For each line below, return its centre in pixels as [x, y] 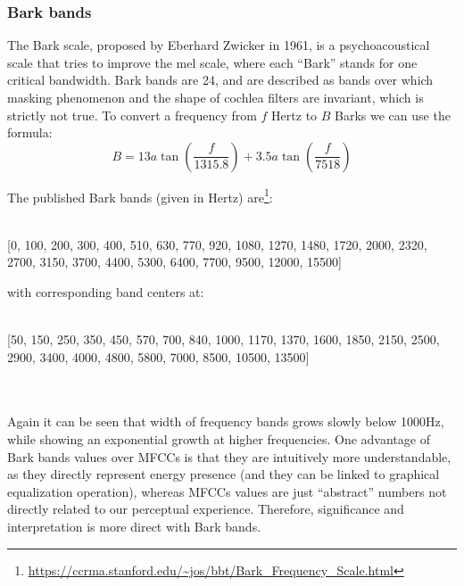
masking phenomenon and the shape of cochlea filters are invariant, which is [215, 97]
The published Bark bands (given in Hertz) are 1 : [140, 195]
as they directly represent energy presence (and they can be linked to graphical [224, 474]
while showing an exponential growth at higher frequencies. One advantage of [219, 438]
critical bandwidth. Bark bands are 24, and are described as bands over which [220, 80]
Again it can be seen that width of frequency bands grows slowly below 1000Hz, [226, 421]
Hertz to [294, 115]
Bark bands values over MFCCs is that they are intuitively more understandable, [229, 456]
